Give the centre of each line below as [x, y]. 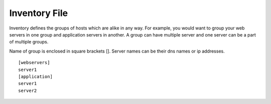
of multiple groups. [29, 42]
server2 [28, 90]
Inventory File [38, 13]
